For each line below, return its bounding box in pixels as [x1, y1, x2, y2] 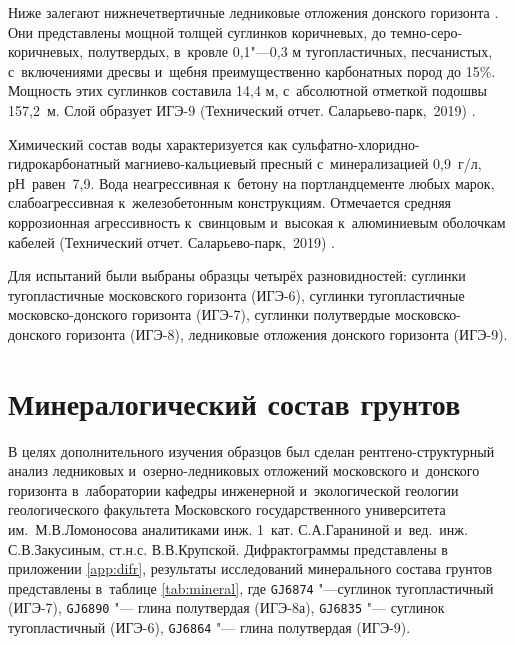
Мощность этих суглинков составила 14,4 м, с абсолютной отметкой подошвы [8, 80, 487, 101]
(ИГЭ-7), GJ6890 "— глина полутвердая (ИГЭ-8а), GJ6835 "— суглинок [8, 597, 445, 618]
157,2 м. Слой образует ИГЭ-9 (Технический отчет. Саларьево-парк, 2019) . [8, 99, 476, 120]
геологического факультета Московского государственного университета [8, 499, 446, 520]
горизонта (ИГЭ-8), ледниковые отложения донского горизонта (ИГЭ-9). [65, 323, 508, 344]
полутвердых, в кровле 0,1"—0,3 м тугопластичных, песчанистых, [87, 41, 493, 62]
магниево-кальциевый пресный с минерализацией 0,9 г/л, [124, 153, 482, 174]
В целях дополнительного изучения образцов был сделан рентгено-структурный [8, 440, 495, 461]
